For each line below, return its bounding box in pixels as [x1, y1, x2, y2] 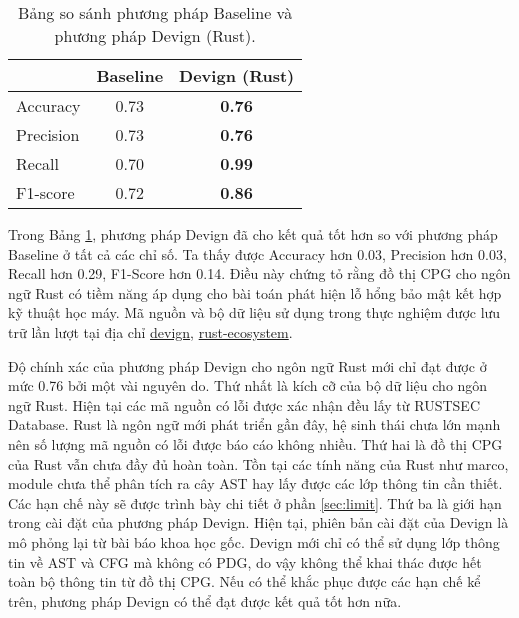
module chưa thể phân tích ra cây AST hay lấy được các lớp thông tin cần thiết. [8, 473, 503, 494]
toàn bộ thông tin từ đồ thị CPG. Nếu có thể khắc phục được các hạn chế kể [8, 571, 481, 592]
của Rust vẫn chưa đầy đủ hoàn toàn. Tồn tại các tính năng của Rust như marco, [8, 453, 509, 474]
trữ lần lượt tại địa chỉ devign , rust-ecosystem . [8, 321, 293, 342]
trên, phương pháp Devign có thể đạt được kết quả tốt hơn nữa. [8, 590, 402, 611]
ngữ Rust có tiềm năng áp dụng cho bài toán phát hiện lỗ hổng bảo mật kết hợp [8, 282, 502, 303]
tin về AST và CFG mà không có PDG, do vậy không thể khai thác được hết [8, 551, 482, 572]
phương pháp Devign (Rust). [54, 24, 256, 47]
